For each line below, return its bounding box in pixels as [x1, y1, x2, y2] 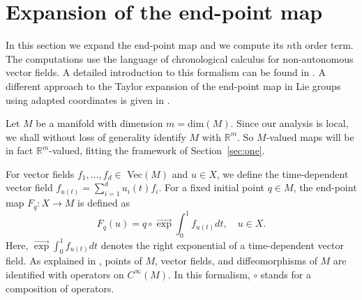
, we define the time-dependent [216, 166, 349, 181]
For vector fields [6, 166, 75, 181]
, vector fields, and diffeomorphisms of [155, 253, 317, 268]
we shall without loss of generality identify [6, 129, 186, 144]
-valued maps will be [266, 129, 354, 144]
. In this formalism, [168, 267, 250, 281]
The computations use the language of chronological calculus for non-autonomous [6, 51, 354, 66]
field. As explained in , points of [6, 253, 142, 268]
